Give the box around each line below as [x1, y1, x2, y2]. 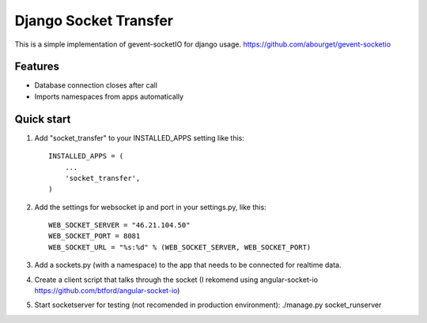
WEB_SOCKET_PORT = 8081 [48, 231, 141, 241]
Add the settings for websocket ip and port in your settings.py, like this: [34, 202, 266, 212]
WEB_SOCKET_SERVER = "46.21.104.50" [48, 221, 191, 230]
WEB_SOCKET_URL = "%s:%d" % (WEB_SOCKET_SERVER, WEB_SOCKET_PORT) [48, 242, 312, 252]
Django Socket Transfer [14, 12, 174, 29]
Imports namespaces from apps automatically [34, 92, 184, 101]
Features [14, 60, 59, 73]
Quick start [14, 112, 71, 126]
